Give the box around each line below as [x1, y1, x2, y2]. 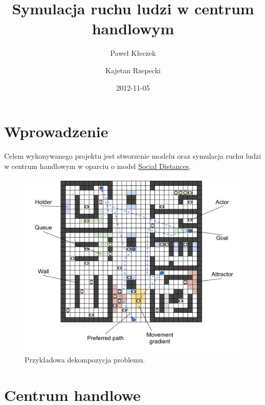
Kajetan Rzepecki [105, 65, 161, 75]
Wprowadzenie [4, 121, 108, 142]
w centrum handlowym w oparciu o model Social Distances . [4, 160, 191, 171]
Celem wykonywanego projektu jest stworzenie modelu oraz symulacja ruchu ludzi [4, 151, 261, 161]
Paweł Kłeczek [110, 48, 156, 58]
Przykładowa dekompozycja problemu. [25, 354, 145, 365]
